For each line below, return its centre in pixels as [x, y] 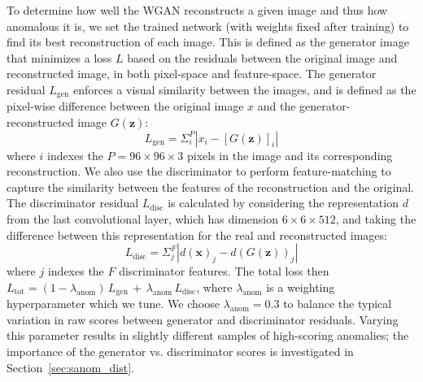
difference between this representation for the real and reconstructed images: [197, 234]
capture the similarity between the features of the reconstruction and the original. [210, 187]
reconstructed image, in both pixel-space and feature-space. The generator [192, 74]
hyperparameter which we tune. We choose [113, 304]
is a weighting [301, 286]
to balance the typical [338, 304]
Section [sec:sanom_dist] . [70, 367]
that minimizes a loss [59, 57]
